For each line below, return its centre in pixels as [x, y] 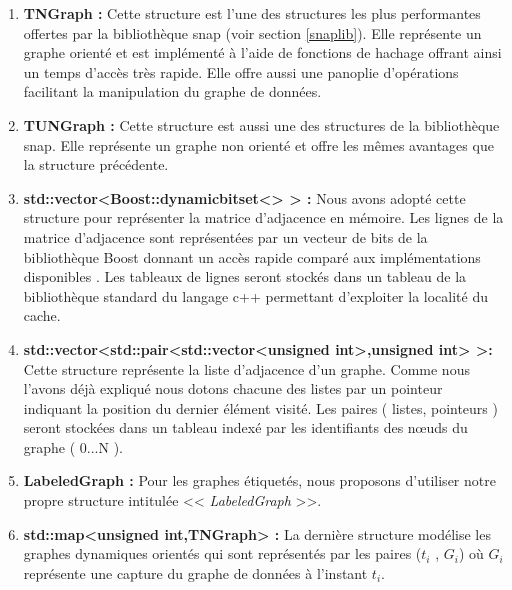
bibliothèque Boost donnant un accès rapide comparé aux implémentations [252, 256]
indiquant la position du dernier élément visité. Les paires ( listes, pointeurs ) [260, 407]
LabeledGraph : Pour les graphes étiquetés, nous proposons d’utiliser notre [259, 480]
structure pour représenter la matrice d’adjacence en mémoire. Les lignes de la [263, 217]
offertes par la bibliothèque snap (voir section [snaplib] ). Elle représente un [252, 32]
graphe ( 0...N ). [73, 446]
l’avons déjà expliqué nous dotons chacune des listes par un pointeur [233, 388]
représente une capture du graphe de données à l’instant [195, 572]
